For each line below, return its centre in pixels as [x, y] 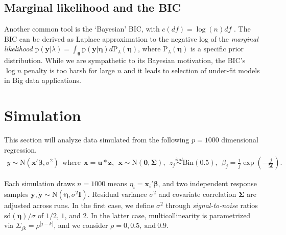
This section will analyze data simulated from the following [97, 140]
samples [16, 194]
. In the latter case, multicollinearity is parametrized [169, 215]
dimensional [240, 140]
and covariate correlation [197, 194]
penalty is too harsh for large [69, 70]
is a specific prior [217, 49]
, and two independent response [208, 183]
